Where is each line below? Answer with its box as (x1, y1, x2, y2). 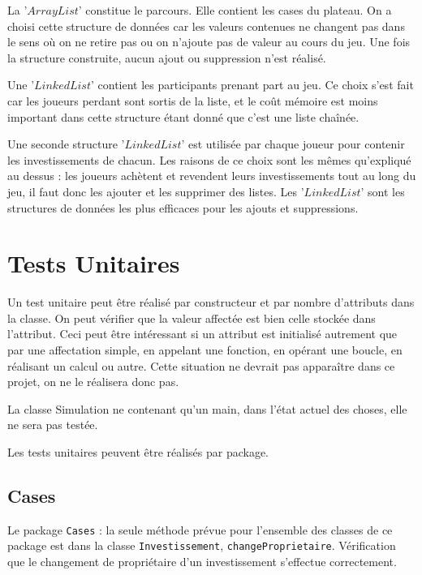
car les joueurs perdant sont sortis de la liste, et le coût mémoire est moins (7, 92, 378, 109)
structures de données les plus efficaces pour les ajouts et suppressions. (7, 199, 359, 216)
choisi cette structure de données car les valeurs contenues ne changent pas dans (7, 17, 405, 34)
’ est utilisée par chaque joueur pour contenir (181, 135, 405, 152)
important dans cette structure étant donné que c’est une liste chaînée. (7, 108, 360, 125)
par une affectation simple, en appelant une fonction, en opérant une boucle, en (7, 341, 403, 358)
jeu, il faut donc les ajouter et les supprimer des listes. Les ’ (7, 182, 304, 200)
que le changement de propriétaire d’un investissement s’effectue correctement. (7, 553, 397, 570)
